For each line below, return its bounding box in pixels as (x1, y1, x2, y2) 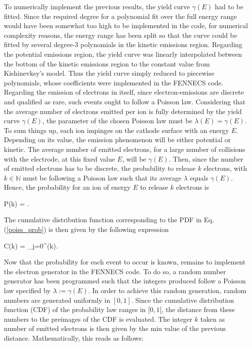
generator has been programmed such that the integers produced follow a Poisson (4, 276, 246, 286)
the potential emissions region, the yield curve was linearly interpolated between (4, 49, 242, 59)
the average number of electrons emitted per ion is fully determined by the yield (4, 106, 242, 116)
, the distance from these (161, 304, 235, 314)
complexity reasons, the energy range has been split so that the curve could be (4, 30, 237, 40)
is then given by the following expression (48, 224, 169, 234)
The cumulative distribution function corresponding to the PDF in (4, 214, 202, 225)
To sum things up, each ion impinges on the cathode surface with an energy (4, 125, 229, 135)
